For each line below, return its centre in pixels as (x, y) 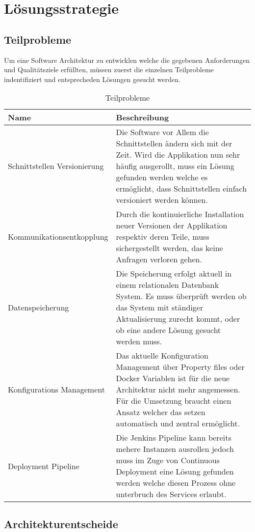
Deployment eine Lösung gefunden (175, 472)
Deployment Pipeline (44, 466)
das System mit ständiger (160, 308)
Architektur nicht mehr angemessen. (178, 390)
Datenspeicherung (38, 308)
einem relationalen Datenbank (167, 285)
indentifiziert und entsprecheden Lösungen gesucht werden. (92, 79)
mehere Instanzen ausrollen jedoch (175, 449)
